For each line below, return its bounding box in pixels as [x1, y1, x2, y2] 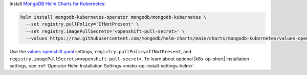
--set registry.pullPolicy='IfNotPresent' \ [26, 21, 139, 27]
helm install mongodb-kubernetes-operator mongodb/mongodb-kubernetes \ [20, 14, 207, 20]
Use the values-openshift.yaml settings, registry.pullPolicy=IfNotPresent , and [9, 49, 191, 55]
